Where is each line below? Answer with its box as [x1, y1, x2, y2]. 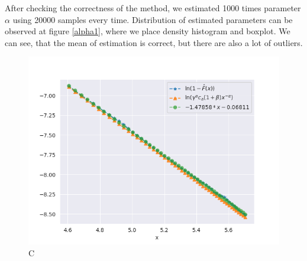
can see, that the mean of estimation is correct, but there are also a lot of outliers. [5, 36, 303, 48]
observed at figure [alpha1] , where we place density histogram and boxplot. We [5, 25, 290, 37]
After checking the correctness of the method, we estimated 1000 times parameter [5, 2, 301, 14]
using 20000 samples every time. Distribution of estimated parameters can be [12, 13, 293, 25]
